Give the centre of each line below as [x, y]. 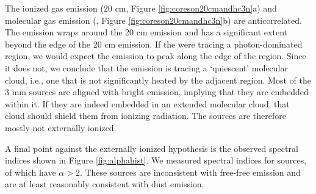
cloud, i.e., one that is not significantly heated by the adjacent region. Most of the [158, 80]
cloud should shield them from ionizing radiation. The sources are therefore [146, 116]
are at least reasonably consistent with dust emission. [105, 184]
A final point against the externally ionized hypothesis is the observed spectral [152, 148]
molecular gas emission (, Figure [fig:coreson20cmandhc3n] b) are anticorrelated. [153, 20]
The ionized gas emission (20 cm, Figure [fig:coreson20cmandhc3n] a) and [141, 8]
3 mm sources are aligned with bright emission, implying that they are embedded [157, 92]
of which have [31, 172]
